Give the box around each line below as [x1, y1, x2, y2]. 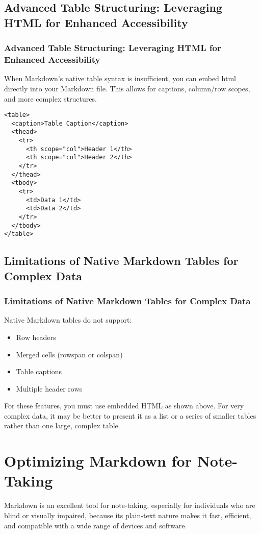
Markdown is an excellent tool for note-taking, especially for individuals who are [4, 500, 255, 511]
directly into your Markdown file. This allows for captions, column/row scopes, [4, 83, 250, 93]
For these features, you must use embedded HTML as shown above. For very [4, 400, 244, 411]
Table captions [16, 366, 62, 377]
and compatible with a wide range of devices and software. [4, 520, 187, 530]
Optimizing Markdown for [4, 450, 192, 471]
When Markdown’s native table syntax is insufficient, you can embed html [4, 73, 236, 84]
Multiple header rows [16, 383, 83, 394]
